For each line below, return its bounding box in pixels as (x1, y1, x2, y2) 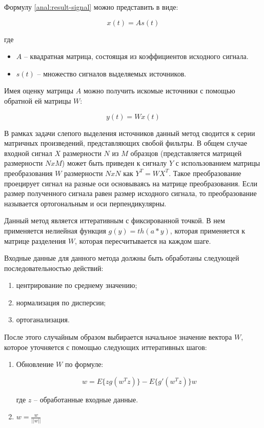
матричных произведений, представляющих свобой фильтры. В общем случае (4, 138, 248, 148)
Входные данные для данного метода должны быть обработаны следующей (4, 252, 239, 263)
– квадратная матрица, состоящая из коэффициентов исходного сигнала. (24, 51, 249, 62)
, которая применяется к (170, 225, 246, 236)
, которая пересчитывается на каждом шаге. (75, 235, 211, 246)
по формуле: (65, 359, 104, 369)
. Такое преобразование (169, 167, 241, 178)
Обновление (16, 359, 54, 369)
